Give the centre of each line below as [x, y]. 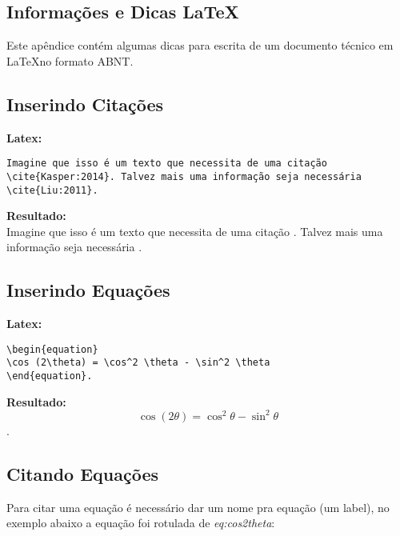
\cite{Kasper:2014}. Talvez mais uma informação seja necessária [184, 176]
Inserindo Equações [88, 290]
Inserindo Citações [85, 104]
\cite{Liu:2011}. [52, 190]
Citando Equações [83, 473]
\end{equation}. [50, 376]
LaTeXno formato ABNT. [70, 60]
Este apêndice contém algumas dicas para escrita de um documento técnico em [200, 45]
